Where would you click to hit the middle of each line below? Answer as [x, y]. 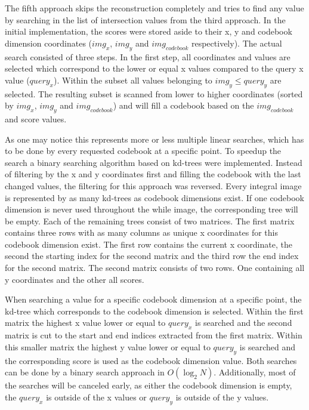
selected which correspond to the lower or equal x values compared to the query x [154, 68]
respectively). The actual [237, 43]
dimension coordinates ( [49, 43]
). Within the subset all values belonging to [133, 80]
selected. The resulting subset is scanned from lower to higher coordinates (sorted [154, 93]
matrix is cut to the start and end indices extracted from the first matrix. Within [154, 335]
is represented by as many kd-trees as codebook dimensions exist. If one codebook [154, 197]
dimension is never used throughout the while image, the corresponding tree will [152, 209]
